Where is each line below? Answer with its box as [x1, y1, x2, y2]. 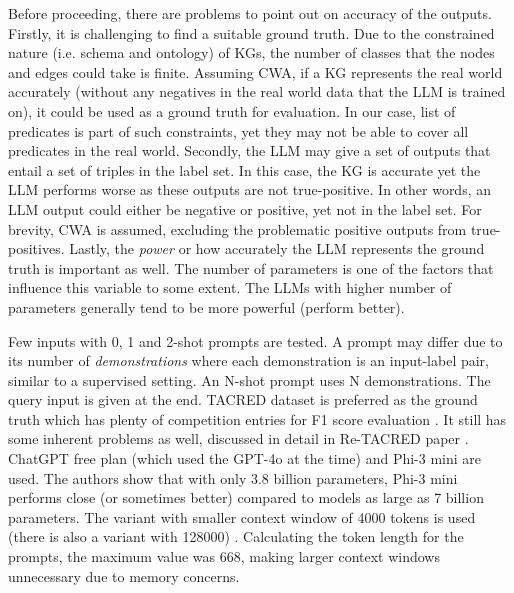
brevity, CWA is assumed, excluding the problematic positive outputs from [8, 218, 467, 239]
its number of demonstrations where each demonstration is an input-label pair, [8, 350, 490, 371]
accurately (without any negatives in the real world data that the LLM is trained [8, 81, 506, 102]
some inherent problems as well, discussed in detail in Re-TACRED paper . [8, 428, 469, 449]
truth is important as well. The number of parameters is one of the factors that [8, 257, 494, 278]
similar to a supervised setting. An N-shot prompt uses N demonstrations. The [8, 369, 491, 390]
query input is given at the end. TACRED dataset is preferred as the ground [8, 389, 478, 410]
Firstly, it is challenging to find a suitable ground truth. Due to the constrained [8, 22, 495, 43]
